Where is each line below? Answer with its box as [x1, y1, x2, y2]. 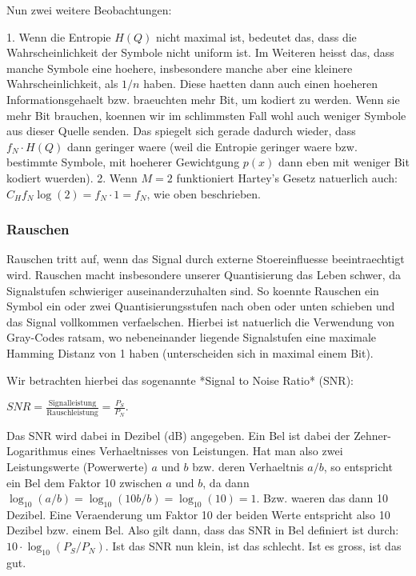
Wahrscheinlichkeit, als [6, 75, 118, 92]
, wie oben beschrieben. [146, 185, 261, 202]
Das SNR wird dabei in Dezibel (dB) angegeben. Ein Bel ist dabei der [6, 426, 350, 443]
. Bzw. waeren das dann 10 [256, 490, 388, 506]
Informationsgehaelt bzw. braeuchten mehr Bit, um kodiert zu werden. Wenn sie [6, 90, 400, 107]
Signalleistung [48, 399, 97, 408]
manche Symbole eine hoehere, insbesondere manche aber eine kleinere [6, 59, 353, 76]
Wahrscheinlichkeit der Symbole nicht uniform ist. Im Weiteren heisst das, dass [6, 44, 394, 61]
